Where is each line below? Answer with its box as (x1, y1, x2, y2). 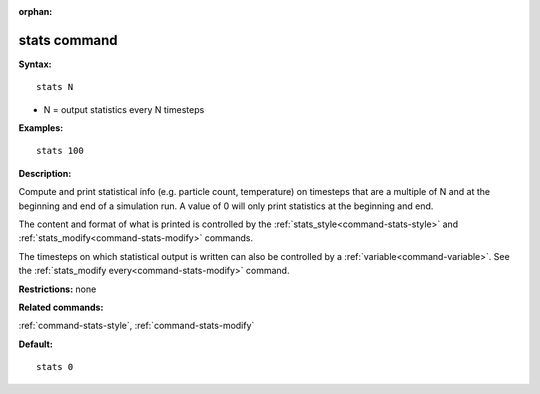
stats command (18, 31, 119, 49)
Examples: (18, 122, 64, 134)
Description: (18, 167, 72, 179)
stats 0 (36, 361, 74, 373)
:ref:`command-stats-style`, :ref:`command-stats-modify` (18, 320, 255, 332)
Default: (18, 338, 54, 350)
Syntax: (18, 58, 52, 70)
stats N (36, 81, 74, 93)
